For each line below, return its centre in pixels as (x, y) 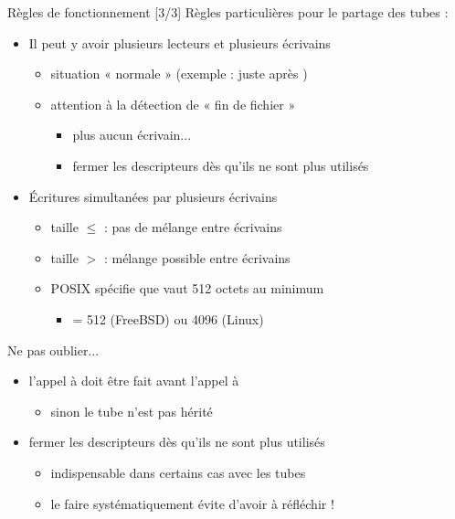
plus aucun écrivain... (132, 135)
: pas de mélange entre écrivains (193, 227)
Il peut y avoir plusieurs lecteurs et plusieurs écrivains (180, 42)
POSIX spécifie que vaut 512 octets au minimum (187, 288)
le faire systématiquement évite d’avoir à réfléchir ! (192, 503)
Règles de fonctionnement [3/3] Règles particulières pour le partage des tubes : (228, 12)
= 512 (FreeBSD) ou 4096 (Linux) (168, 318)
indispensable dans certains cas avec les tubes (178, 472)
